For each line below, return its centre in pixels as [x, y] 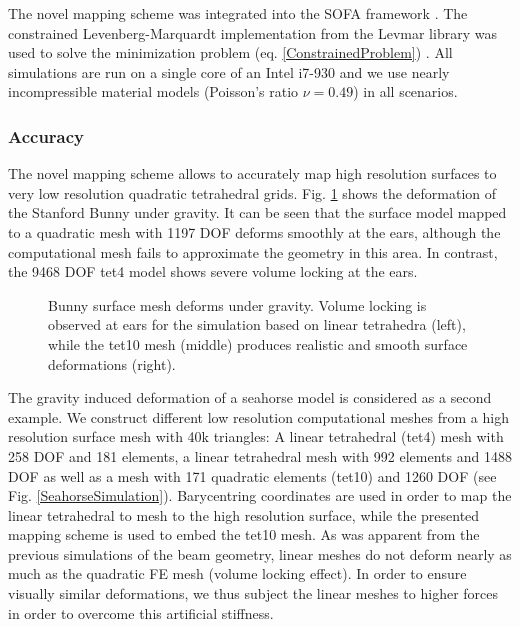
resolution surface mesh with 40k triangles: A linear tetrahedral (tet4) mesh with [256, 436]
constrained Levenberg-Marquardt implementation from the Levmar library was [252, 32]
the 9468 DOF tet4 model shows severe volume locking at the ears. [213, 271]
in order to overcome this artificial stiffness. [141, 612]
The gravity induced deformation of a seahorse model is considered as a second [250, 397]
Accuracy [46, 135]
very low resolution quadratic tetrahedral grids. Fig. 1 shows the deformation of [252, 192]
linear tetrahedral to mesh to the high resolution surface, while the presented [244, 514]
